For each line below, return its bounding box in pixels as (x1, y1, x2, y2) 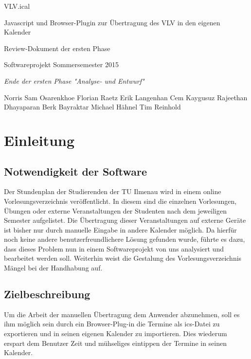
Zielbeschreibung (4, 287, 90, 302)
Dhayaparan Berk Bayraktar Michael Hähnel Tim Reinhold (4, 102, 181, 112)
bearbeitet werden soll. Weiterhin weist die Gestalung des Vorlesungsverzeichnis (4, 253, 242, 263)
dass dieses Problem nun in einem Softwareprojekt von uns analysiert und (4, 243, 224, 253)
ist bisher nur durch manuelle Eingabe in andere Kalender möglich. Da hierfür (4, 224, 237, 234)
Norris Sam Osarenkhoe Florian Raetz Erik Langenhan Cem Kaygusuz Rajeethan (4, 92, 248, 102)
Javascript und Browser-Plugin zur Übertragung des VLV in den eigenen (4, 17, 220, 27)
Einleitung (4, 130, 75, 150)
